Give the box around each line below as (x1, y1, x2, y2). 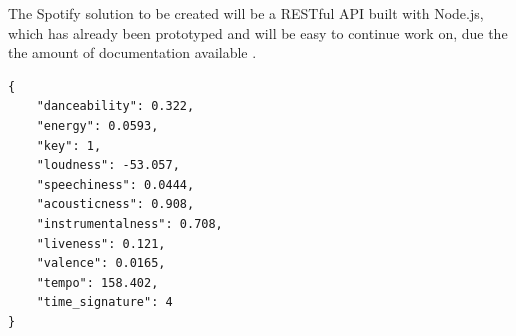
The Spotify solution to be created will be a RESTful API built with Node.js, (8, 3, 484, 23)
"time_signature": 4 (36, 295, 173, 310)
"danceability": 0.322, (36, 99, 195, 114)
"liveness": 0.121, (36, 236, 166, 251)
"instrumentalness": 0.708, (36, 216, 223, 231)
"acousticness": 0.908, (36, 197, 195, 212)
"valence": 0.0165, (36, 256, 166, 271)
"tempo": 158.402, (36, 275, 159, 290)
